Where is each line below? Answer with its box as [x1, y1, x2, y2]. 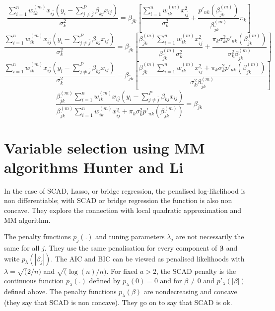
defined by [89, 275, 121, 286]
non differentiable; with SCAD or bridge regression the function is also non [4, 195, 232, 206]
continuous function [4, 275, 64, 286]
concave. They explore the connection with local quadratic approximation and [4, 205, 242, 215]
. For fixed [106, 265, 138, 276]
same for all [4, 242, 40, 253]
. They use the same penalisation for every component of [44, 242, 217, 253]
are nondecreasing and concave [143, 286, 237, 297]
